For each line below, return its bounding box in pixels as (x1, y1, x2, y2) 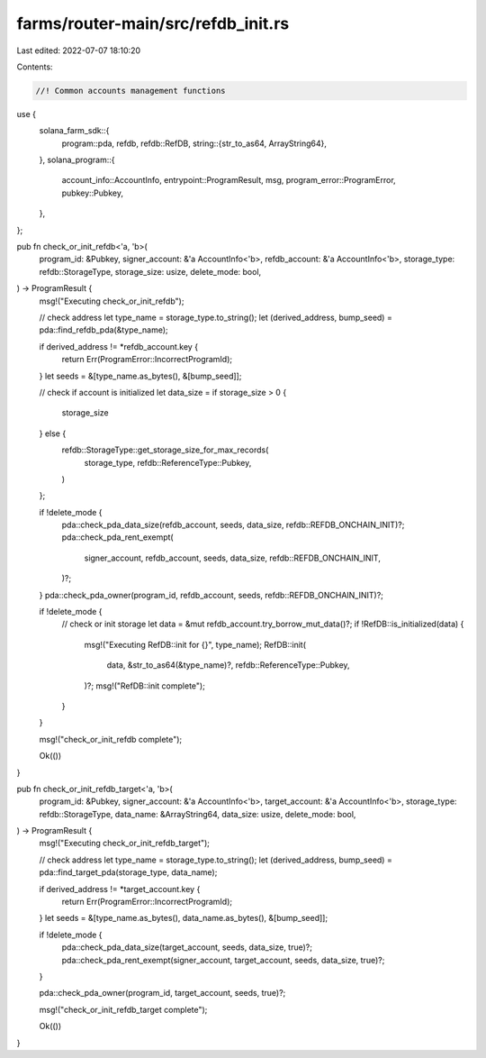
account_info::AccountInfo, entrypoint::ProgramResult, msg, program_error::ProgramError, (61, 175, 396, 186)
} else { (39, 428, 67, 439)
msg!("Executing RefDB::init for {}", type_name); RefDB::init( (84, 639, 306, 650)
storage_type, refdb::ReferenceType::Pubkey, (84, 457, 252, 468)
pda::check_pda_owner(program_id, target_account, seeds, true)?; (39, 988, 286, 999)
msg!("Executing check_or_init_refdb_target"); (39, 838, 211, 849)
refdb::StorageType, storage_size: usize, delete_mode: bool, (39, 266, 262, 277)
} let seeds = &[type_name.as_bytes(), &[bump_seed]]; (39, 370, 242, 381)
